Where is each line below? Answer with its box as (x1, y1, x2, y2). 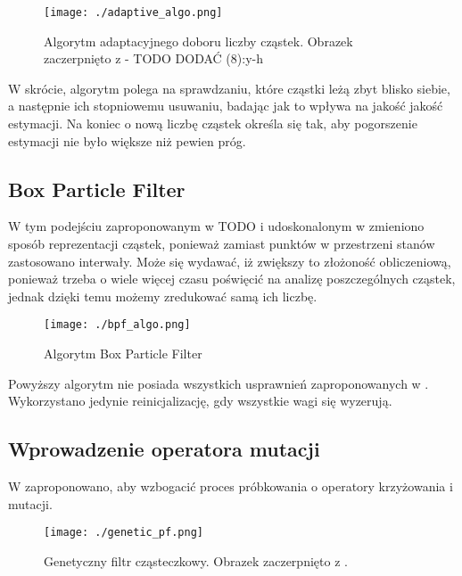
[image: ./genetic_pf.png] (44, 526, 203, 539)
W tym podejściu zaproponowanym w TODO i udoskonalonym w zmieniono (8, 217, 425, 235)
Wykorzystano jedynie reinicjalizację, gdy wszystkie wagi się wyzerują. (8, 391, 392, 410)
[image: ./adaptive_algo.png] (44, 6, 223, 19)
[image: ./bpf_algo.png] (44, 318, 191, 332)
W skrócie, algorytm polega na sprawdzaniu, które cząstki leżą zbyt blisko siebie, (8, 78, 450, 97)
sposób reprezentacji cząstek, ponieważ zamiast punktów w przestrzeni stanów (8, 235, 435, 253)
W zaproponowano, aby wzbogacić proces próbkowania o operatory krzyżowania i (8, 477, 453, 496)
